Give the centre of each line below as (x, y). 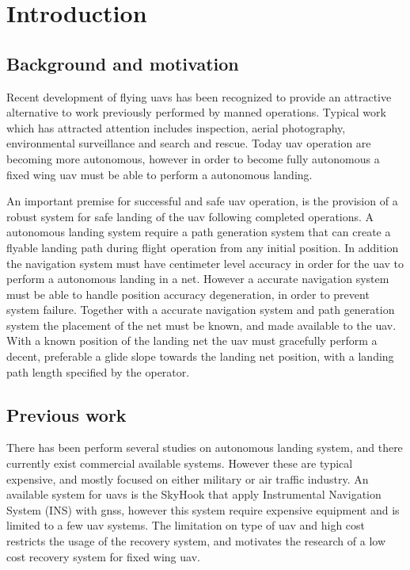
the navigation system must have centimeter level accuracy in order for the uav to (205, 263)
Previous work (66, 414)
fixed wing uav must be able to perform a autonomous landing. (159, 174)
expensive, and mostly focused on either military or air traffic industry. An (188, 478)
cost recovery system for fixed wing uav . (103, 556)
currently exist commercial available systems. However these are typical (180, 463)
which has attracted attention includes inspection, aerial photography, (176, 127)
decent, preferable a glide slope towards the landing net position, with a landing (200, 356)
